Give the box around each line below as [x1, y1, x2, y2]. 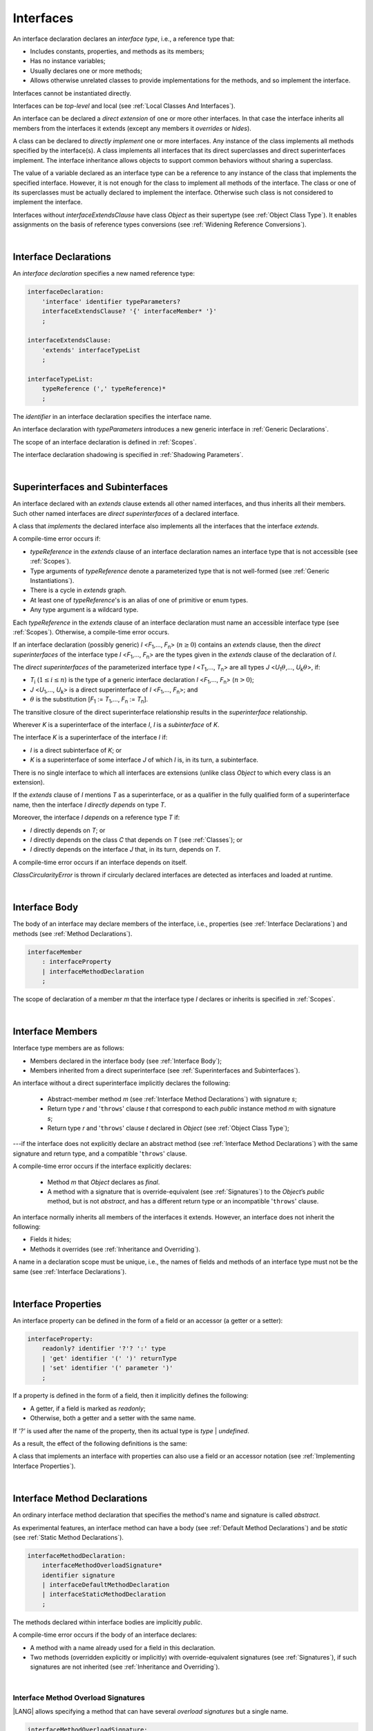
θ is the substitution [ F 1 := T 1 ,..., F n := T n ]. [30, 695, 149, 706]
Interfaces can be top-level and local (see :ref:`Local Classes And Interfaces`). [12, 101, 236, 110]
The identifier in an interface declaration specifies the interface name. [12, 412, 212, 420]
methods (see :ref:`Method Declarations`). [12, 929, 133, 938]
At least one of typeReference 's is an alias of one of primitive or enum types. [30, 595, 249, 604]
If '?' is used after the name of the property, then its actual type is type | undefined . [12, 1426, 250, 1435]
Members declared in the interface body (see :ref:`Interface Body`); [30, 1057, 222, 1065]
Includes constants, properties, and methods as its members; [30, 47, 204, 55]
